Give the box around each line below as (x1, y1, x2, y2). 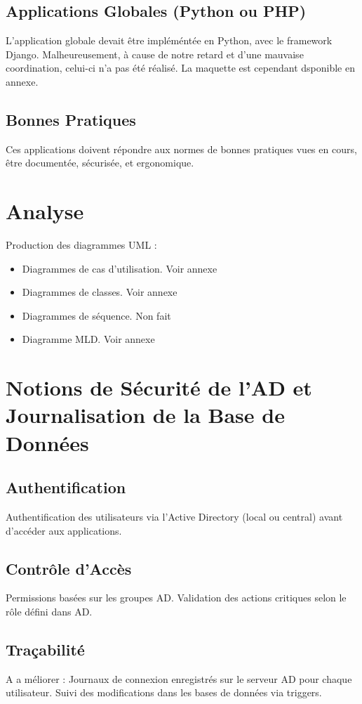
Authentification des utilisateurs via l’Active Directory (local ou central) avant (6, 509, 343, 524)
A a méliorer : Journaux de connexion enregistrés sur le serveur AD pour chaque (6, 671, 352, 686)
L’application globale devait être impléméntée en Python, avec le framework (6, 33, 333, 48)
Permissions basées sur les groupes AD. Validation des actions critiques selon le (6, 590, 347, 605)
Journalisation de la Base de (6, 400, 285, 429)
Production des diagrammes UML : (6, 237, 157, 252)
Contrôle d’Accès (6, 557, 132, 579)
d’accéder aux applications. (6, 523, 122, 537)
